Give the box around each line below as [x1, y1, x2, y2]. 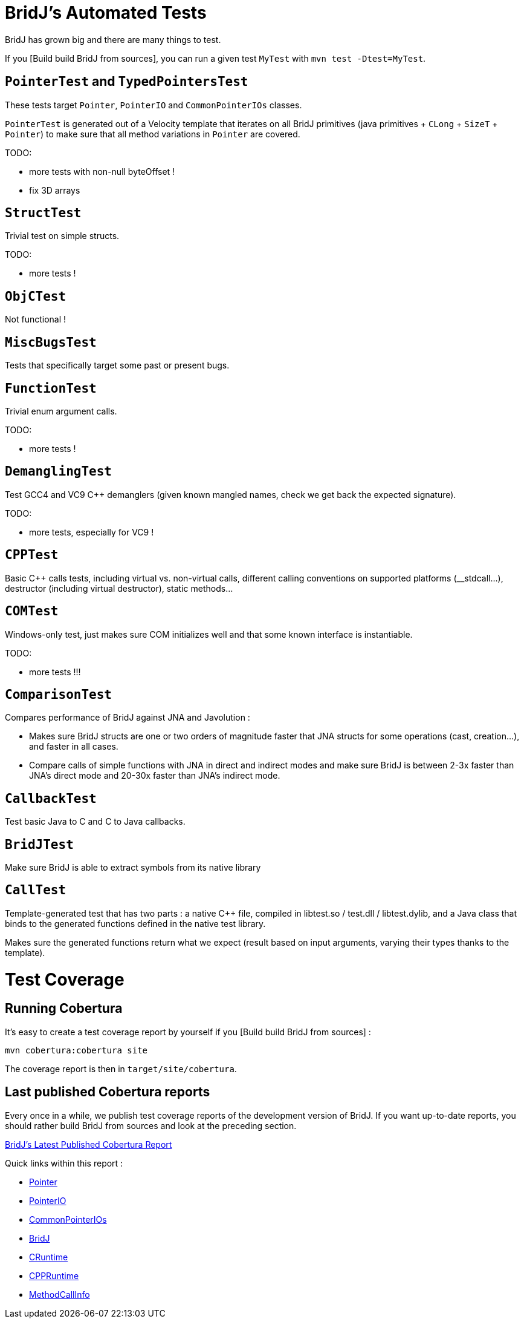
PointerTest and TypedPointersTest [5, 74, 248, 90]
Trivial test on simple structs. [5, 231, 120, 241]
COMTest [5, 604, 59, 619]
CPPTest [5, 548, 59, 563]
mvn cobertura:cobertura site [5, 1045, 148, 1055]
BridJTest [5, 837, 74, 852]
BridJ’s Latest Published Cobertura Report [5, 1139, 172, 1150]
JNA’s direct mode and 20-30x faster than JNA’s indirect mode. [29, 770, 280, 781]
